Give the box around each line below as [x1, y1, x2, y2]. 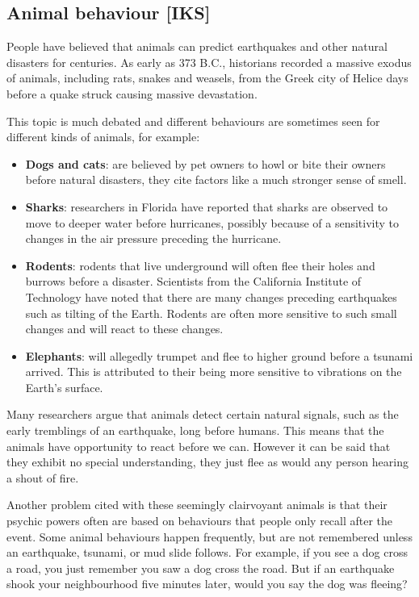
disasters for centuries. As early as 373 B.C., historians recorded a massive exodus [6, 53, 412, 70]
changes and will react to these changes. [25, 320, 224, 337]
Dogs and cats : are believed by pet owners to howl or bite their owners [25, 155, 386, 172]
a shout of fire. [6, 469, 79, 486]
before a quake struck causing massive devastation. [6, 85, 258, 102]
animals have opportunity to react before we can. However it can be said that [6, 437, 391, 454]
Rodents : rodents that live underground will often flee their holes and [25, 257, 375, 273]
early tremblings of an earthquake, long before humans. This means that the [6, 422, 384, 439]
